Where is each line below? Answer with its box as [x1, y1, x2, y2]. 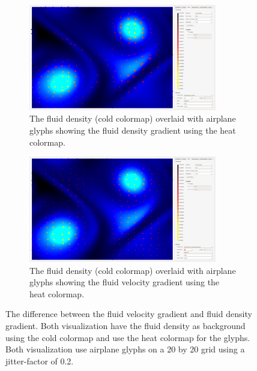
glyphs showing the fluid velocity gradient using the [29, 276, 220, 288]
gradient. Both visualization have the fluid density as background [5, 319, 246, 331]
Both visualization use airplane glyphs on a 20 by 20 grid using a [5, 343, 245, 355]
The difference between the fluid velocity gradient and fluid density [5, 307, 252, 320]
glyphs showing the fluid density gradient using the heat [29, 124, 236, 137]
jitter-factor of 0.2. [5, 354, 74, 367]
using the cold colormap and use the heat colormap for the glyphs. [5, 331, 250, 343]
